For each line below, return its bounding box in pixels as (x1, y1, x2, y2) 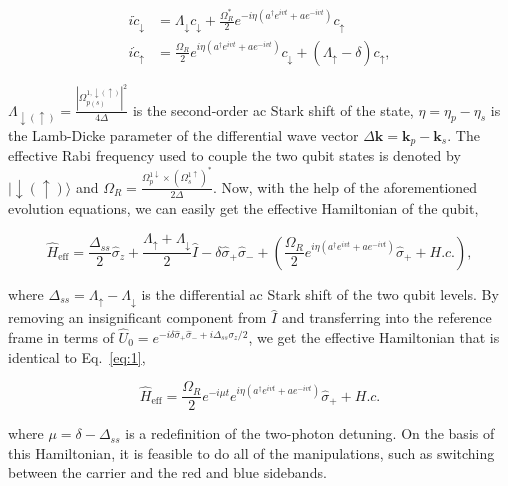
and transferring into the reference (281, 307, 492, 328)
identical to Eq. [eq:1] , (8, 346, 146, 367)
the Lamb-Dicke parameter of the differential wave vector (8, 124, 359, 145)
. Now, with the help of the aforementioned (212, 176, 478, 197)
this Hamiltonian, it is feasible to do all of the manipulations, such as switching (8, 442, 495, 463)
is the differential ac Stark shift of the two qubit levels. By (141, 283, 499, 304)
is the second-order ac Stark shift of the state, (132, 99, 414, 120)
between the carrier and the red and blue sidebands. (8, 462, 327, 483)
